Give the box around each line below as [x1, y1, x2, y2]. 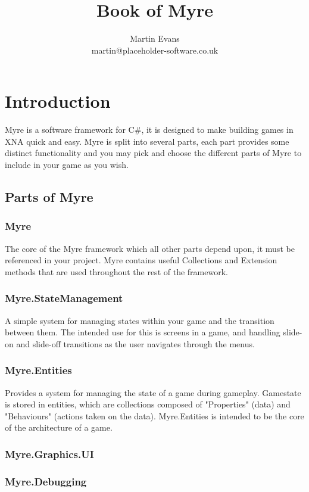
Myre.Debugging [5, 474, 87, 488]
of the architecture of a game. [5, 421, 113, 434]
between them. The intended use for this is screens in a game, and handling [5, 326, 280, 338]
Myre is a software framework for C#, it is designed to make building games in [5, 123, 294, 136]
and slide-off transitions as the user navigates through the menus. [16, 337, 255, 350]
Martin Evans [130, 32, 180, 45]
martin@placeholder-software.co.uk [91, 43, 219, 56]
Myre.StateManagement [5, 291, 123, 306]
